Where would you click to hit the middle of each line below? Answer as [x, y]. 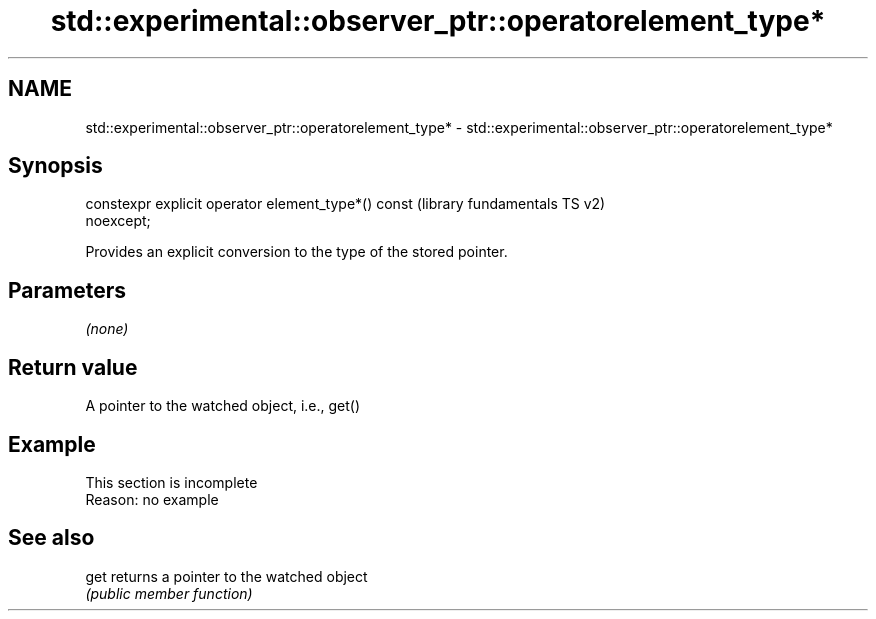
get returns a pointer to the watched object [226, 576]
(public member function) [169, 593]
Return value [73, 367]
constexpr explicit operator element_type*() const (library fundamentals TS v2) [345, 204]
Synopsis [55, 166]
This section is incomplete [171, 482]
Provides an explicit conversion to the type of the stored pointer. [296, 252]
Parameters [67, 290]
